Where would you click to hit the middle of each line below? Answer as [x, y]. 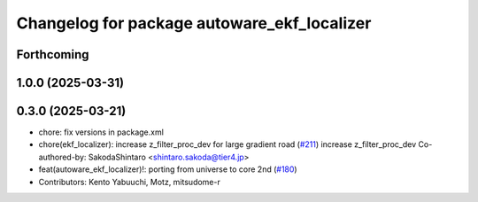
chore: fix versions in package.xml [101, 132]
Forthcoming [53, 54]
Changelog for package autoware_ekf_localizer [194, 23]
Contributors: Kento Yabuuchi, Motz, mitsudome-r [129, 182]
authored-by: [62, 157]
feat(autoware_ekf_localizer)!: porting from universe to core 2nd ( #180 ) [168, 169]
